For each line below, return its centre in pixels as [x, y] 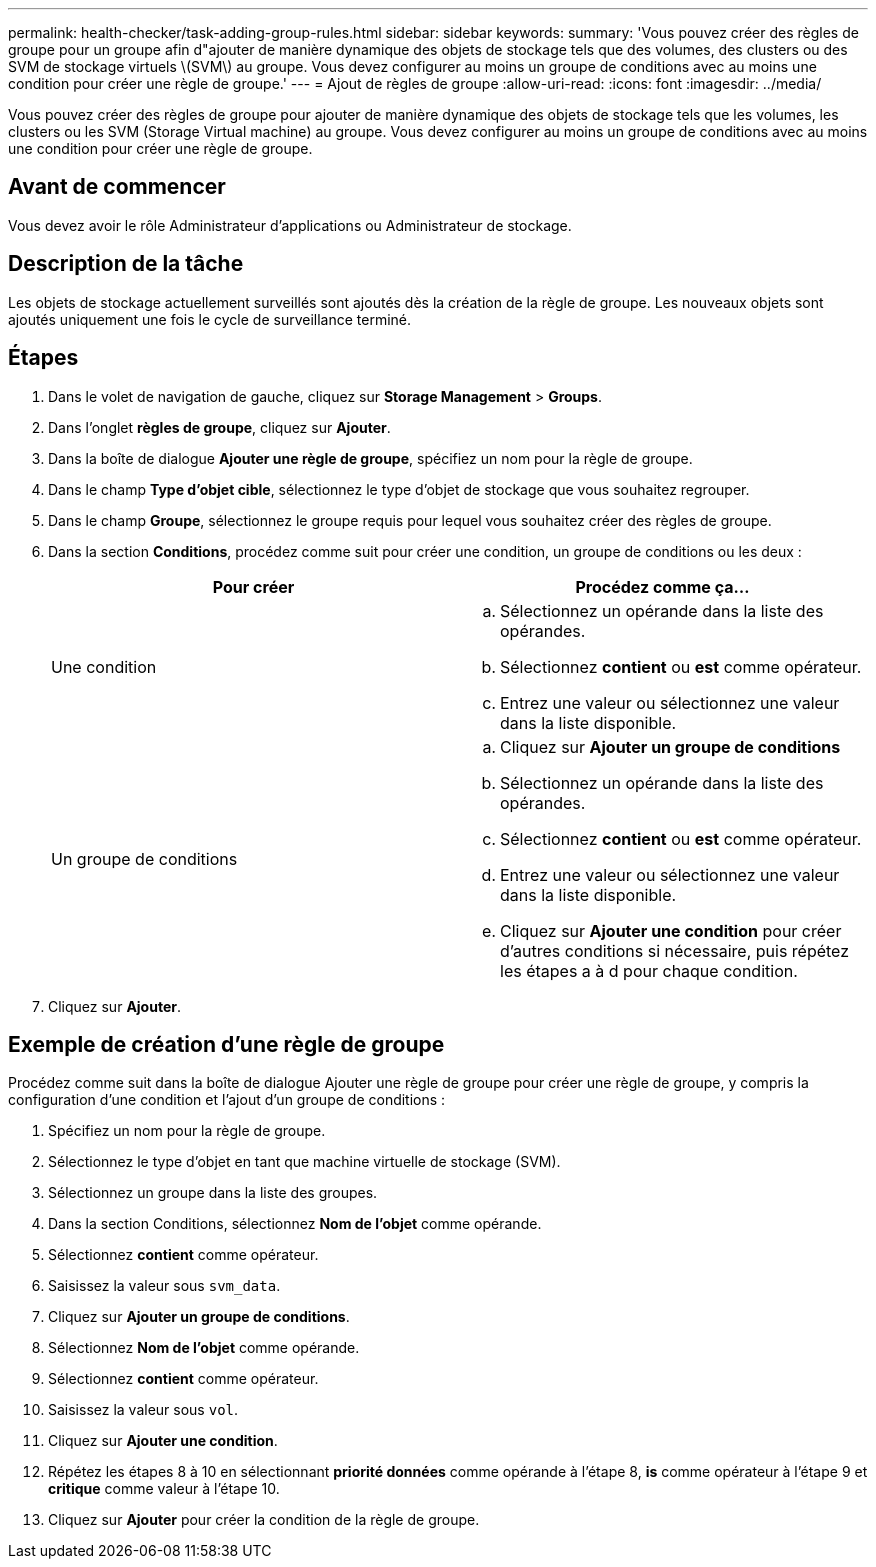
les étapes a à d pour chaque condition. [649, 970]
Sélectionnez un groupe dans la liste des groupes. [213, 1193]
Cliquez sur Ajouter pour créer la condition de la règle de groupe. [264, 1520]
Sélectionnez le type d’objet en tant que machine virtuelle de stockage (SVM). [304, 1162]
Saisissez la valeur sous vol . [143, 1410]
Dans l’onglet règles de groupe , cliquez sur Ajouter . [219, 427]
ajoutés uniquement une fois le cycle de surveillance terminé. [210, 319]
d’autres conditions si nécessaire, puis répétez [675, 950]
